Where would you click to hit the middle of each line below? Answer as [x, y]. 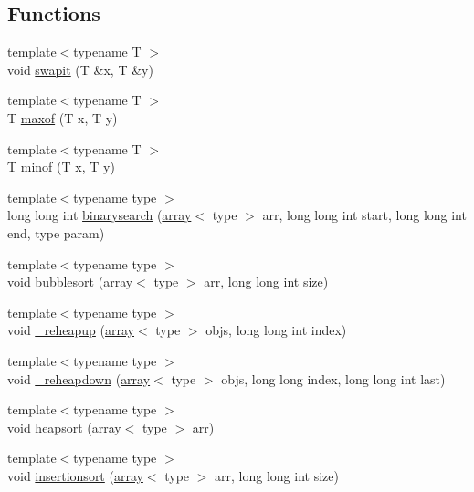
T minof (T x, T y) [61, 167]
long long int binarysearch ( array [100, 215]
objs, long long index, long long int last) [333, 378]
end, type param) [56, 232]
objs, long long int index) [276, 330]
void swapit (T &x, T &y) [80, 69]
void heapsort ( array [64, 427]
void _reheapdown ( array [79, 378]
